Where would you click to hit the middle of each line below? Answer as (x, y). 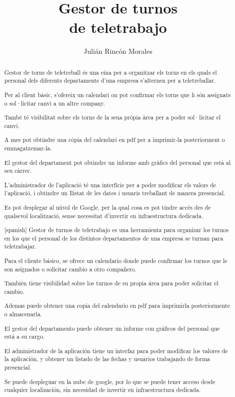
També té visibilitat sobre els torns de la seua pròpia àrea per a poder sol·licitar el (113, 117)
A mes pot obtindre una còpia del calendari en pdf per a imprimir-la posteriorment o (115, 140)
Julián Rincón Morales (118, 51)
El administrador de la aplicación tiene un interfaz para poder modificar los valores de (116, 350)
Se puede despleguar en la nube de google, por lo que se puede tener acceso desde (110, 381)
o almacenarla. (23, 314)
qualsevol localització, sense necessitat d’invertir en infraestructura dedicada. (104, 215)
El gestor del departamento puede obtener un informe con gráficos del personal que (112, 328)
